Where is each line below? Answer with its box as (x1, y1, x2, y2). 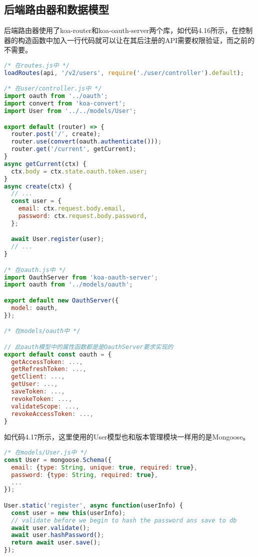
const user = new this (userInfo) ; (11, 509, 126, 516)
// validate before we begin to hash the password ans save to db (11, 516, 237, 524)
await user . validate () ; (11, 524, 90, 531)
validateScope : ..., (11, 402, 79, 410)
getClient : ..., (11, 373, 65, 380)
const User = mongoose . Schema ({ (4, 456, 111, 463)
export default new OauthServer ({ (4, 297, 119, 304)
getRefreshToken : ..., (11, 365, 86, 373)
